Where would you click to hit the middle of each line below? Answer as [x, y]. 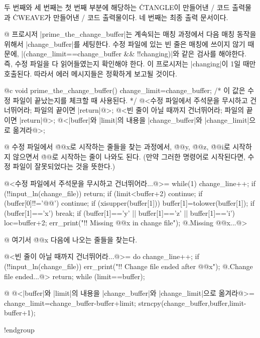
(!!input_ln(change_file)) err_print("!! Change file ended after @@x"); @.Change [128, 266]
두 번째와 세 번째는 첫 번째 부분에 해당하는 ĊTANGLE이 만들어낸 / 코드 [117, 7]
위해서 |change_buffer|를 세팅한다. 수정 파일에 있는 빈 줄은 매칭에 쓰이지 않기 [125, 44]
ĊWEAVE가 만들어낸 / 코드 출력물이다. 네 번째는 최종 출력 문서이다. [120, 17]
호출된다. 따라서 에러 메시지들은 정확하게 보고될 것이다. [91, 73]
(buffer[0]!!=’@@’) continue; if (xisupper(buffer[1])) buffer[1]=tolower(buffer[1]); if [129, 203]
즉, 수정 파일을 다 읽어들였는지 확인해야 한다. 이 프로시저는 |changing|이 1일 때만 [130, 63]
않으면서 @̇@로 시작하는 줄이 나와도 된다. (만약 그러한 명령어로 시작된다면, [129, 156]
